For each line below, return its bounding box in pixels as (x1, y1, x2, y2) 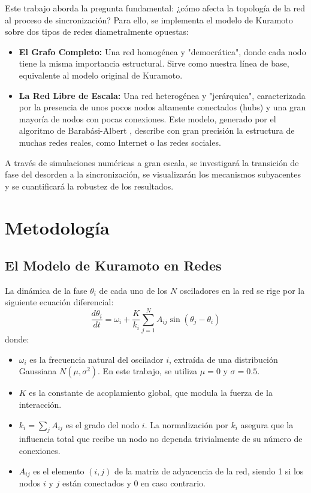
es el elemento (33, 464, 84, 477)
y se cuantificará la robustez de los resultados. (5, 179, 174, 192)
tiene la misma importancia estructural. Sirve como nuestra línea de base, (19, 57, 289, 70)
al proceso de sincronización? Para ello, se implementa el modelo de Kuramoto (5, 13, 293, 26)
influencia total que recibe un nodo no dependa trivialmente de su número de (19, 432, 303, 445)
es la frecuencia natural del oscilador (29, 353, 164, 365)
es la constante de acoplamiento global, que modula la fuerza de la (29, 386, 273, 399)
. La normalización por (144, 418, 228, 431)
